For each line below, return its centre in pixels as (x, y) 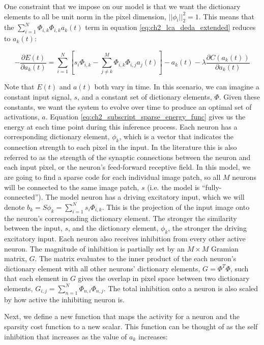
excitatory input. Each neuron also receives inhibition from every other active (125, 238)
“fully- (212, 187)
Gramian (225, 248)
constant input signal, (38, 97)
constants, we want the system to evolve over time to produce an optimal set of (128, 106)
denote (14, 207)
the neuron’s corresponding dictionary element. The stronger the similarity (121, 218)
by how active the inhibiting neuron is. (64, 299)
